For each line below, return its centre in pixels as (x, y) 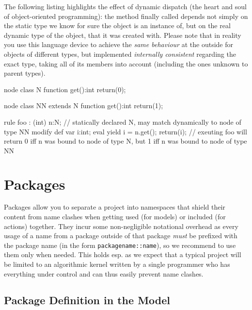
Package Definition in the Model (87, 300)
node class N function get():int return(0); (65, 89)
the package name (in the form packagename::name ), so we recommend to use (120, 245)
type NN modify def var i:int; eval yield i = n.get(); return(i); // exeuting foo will (126, 131)
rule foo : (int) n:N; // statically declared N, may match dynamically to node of (123, 122)
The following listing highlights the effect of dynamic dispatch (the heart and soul (125, 6)
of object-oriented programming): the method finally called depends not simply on (126, 16)
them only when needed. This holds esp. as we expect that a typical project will (123, 254)
